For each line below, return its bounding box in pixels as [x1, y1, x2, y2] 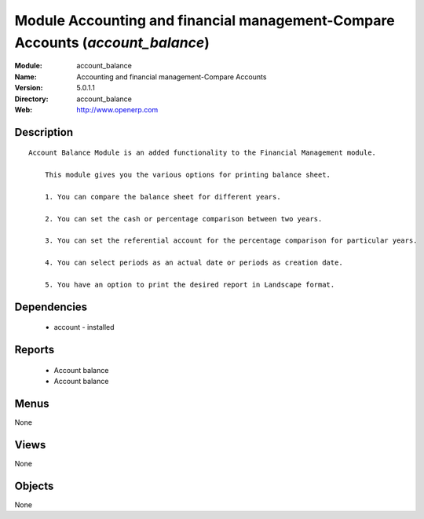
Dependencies [14, 300, 88, 313]
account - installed [53, 323, 115, 332]
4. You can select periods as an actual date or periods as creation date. [44, 258, 343, 267]
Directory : [14, 94, 49, 104]
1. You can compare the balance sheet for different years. [44, 192, 282, 201]
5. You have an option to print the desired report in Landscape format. [44, 280, 335, 289]
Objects [14, 479, 54, 492]
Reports [14, 343, 55, 356]
